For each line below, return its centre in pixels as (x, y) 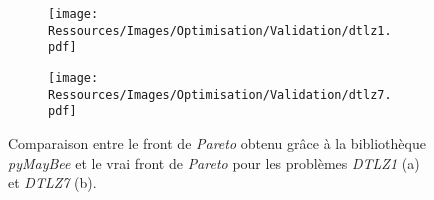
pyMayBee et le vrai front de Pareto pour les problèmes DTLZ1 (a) (214, 162)
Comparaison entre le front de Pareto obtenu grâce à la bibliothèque (217, 142)
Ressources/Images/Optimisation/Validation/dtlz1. (220, 30)
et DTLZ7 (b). (52, 182)
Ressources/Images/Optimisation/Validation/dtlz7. (220, 94)
